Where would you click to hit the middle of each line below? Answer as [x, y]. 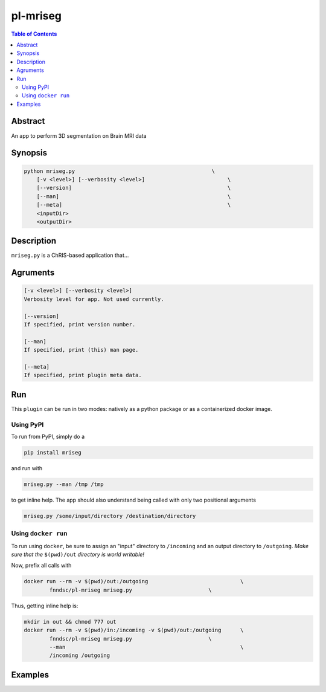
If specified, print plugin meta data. [83, 375]
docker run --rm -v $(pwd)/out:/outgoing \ [134, 581]
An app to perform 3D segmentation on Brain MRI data [79, 135]
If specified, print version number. [80, 324]
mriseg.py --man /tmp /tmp [64, 484]
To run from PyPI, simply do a [48, 436]
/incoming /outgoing [80, 655]
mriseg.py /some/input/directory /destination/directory [110, 516]
